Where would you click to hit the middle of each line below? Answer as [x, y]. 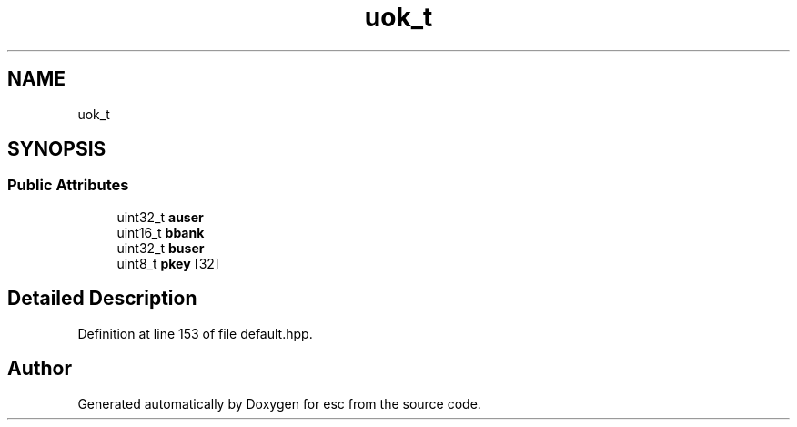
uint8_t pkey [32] [168, 263]
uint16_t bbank [161, 232]
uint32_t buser [161, 248]
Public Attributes [68, 185]
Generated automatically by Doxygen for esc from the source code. [279, 403]
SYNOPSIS [57, 149]
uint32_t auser [160, 217]
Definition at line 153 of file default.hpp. [195, 333]
